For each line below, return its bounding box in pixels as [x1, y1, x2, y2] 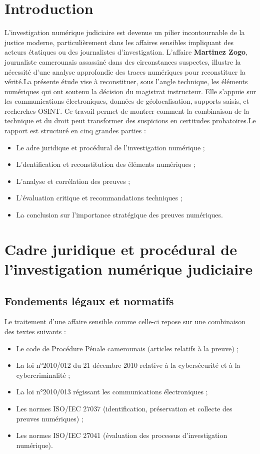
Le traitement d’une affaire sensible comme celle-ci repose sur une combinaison [4, 316, 246, 327]
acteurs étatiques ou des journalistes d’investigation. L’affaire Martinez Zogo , [4, 47, 247, 57]
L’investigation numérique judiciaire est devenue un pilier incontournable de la [4, 27, 245, 38]
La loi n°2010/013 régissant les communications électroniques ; [16, 386, 208, 397]
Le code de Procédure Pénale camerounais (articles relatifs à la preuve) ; [16, 343, 239, 353]
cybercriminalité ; [16, 369, 70, 380]
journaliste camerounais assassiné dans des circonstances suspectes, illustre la [4, 56, 241, 67]
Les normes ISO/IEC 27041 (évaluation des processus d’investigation [16, 430, 227, 440]
